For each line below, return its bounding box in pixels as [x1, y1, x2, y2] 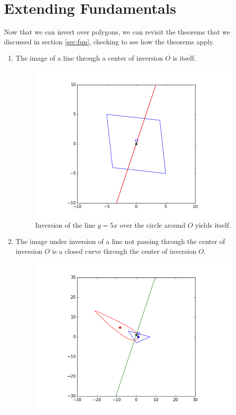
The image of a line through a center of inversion [15, 53, 163, 63]
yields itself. [195, 219, 231, 230]
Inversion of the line [35, 219, 95, 230]
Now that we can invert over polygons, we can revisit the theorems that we [4, 27, 230, 37]
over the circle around [119, 219, 186, 230]
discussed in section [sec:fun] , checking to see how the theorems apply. [4, 36, 214, 46]
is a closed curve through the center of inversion [52, 245, 197, 256]
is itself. [173, 53, 196, 63]
